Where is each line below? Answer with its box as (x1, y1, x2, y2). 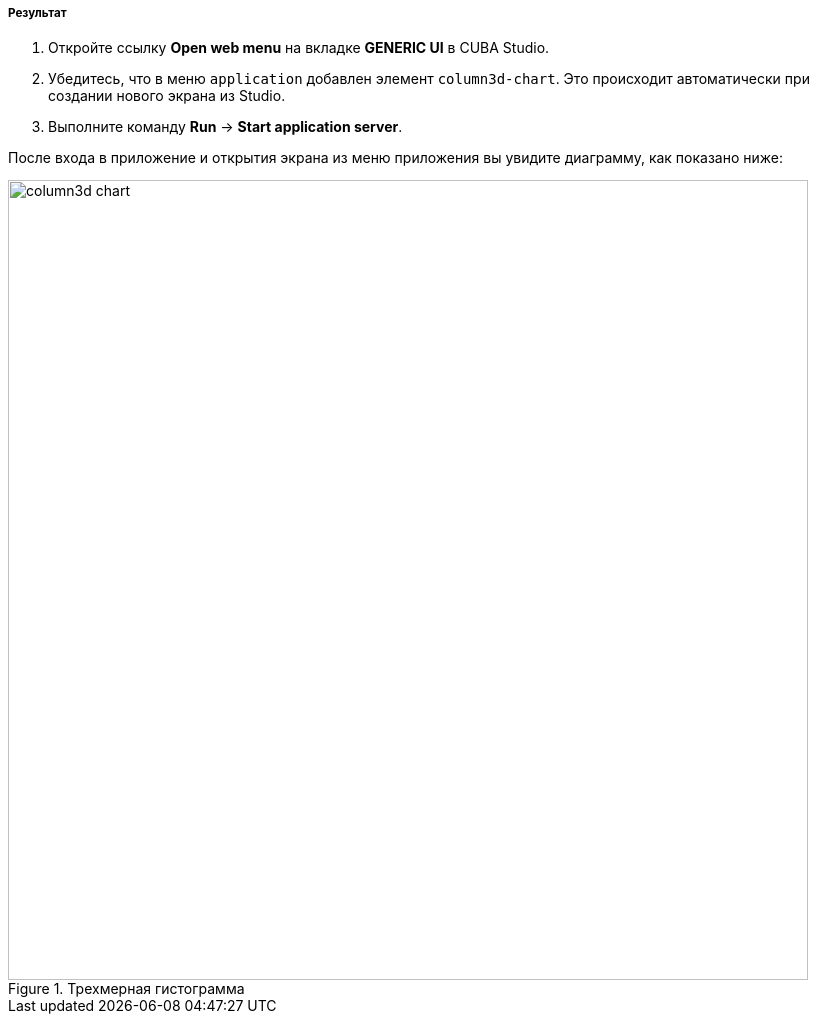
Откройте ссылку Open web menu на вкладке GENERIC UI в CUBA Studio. (48, 39, 550, 57)
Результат (8, 6, 67, 20)
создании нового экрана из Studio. (48, 87, 286, 105)
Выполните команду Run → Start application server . (48, 118, 403, 136)
